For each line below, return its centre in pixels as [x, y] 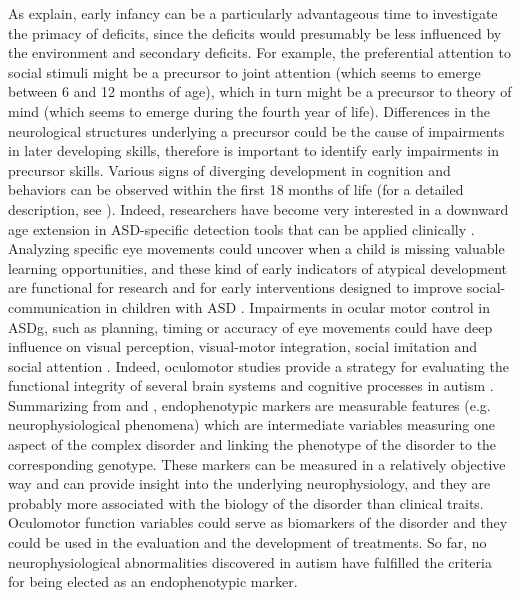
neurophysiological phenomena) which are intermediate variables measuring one [251, 424]
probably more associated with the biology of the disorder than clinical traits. [246, 502]
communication [54, 306]
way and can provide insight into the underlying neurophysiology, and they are [249, 483]
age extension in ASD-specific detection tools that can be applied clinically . [241, 228]
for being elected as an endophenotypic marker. [153, 581]
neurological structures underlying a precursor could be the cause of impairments [256, 130]
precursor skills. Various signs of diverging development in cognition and [229, 169]
